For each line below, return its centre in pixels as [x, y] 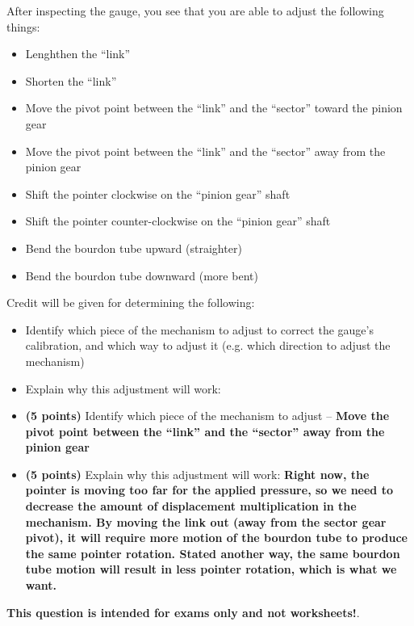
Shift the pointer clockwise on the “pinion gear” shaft [158, 193]
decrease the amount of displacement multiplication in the [191, 506]
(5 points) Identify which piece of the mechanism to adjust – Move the [207, 416]
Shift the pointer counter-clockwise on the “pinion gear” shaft [178, 221]
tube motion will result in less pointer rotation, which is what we [211, 569]
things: [23, 26]
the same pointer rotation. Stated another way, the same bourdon [213, 553]
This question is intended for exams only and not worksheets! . [183, 612]
